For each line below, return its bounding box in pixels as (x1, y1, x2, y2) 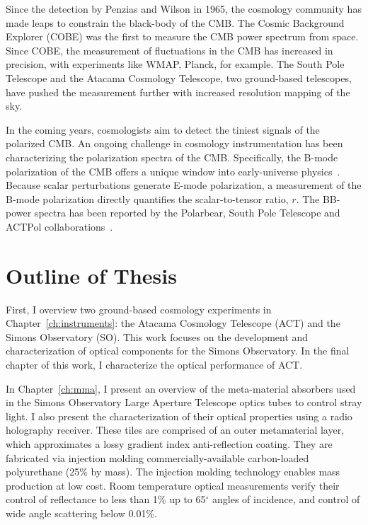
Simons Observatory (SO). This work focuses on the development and (6, 329, 309, 344)
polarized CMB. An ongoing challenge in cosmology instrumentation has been (6, 136, 343, 151)
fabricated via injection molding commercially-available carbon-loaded (6, 450, 309, 465)
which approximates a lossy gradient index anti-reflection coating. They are (6, 436, 333, 451)
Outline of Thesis (6, 260, 177, 289)
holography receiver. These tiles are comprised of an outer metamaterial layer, (6, 422, 345, 437)
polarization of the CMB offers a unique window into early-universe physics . (6, 163, 340, 178)
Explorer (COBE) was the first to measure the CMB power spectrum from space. (6, 29, 359, 44)
